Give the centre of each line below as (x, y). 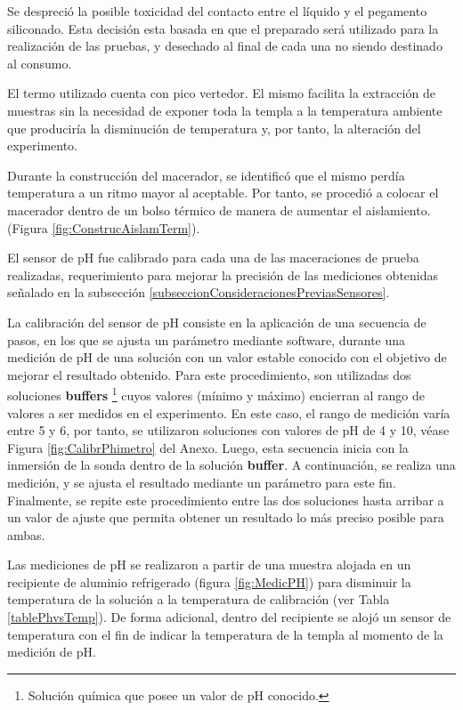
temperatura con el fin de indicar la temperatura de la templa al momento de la (225, 634)
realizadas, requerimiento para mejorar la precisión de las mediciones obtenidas (223, 274)
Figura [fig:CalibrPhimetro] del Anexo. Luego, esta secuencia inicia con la (208, 447)
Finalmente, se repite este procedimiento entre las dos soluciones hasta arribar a (226, 500)
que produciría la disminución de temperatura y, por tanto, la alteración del (214, 128)
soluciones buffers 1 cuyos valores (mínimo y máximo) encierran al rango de (216, 394)
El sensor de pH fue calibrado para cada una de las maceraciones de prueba (213, 258)
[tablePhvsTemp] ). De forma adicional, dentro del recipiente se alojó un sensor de (229, 617)
